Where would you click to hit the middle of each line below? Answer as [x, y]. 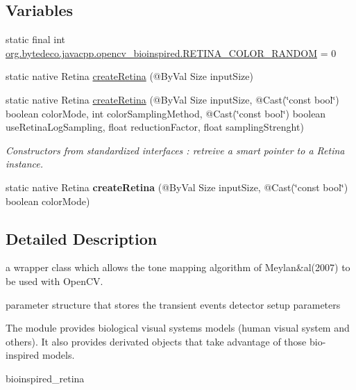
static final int [36, 39]
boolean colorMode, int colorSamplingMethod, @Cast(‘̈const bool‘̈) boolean [166, 113]
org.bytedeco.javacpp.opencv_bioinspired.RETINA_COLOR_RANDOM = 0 [171, 52]
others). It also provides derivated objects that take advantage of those [156, 341]
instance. [25, 164]
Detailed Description [82, 238]
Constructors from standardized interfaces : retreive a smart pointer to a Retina [175, 150]
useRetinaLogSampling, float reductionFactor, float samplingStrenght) [155, 127]
